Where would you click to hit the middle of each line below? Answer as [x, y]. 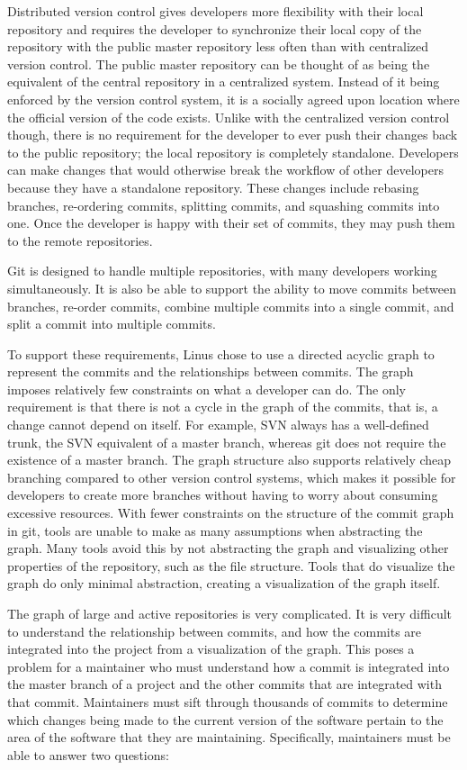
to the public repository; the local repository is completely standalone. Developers [233, 152]
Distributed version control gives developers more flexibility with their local [216, 11]
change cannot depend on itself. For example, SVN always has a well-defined [218, 425]
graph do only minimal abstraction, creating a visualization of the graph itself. [224, 583]
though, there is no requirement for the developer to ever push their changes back [233, 135]
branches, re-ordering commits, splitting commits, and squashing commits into [224, 205]
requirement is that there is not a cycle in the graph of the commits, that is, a [223, 407]
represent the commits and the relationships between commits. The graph [211, 371]
